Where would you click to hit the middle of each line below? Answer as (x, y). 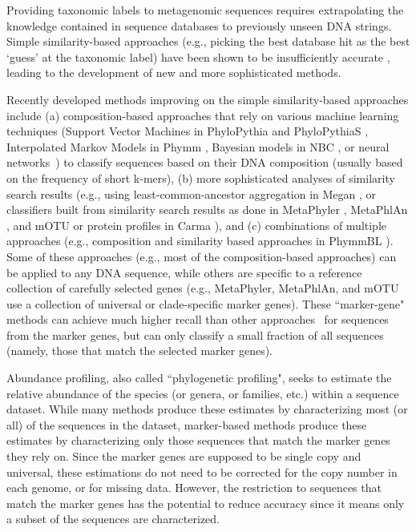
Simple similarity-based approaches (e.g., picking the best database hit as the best (208, 41)
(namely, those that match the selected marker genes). (139, 351)
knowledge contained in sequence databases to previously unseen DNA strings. (199, 25)
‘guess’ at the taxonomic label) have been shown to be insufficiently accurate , (198, 56)
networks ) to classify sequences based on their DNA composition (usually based (205, 162)
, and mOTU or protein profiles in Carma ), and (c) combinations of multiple (197, 225)
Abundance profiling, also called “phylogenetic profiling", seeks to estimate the (199, 378)
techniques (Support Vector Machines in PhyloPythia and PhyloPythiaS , (188, 131)
